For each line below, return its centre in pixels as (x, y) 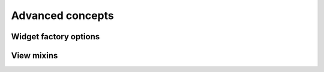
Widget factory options (55, 37)
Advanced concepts (62, 15)
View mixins (34, 56)
